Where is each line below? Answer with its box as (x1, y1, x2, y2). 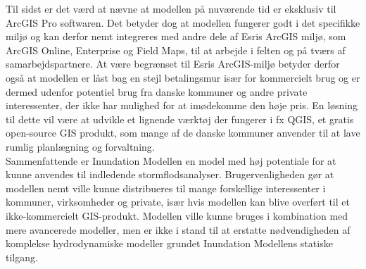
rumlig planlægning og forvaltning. (6, 139, 155, 154)
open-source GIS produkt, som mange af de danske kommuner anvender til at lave (6, 125, 360, 140)
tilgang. (6, 249, 38, 264)
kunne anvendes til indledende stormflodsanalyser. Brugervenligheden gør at (6, 167, 334, 182)
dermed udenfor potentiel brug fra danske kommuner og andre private (6, 84, 308, 99)
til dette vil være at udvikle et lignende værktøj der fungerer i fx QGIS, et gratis (6, 111, 354, 126)
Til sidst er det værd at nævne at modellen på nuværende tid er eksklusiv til (6, 1, 336, 15)
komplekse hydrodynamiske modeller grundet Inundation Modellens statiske (6, 236, 333, 251)
